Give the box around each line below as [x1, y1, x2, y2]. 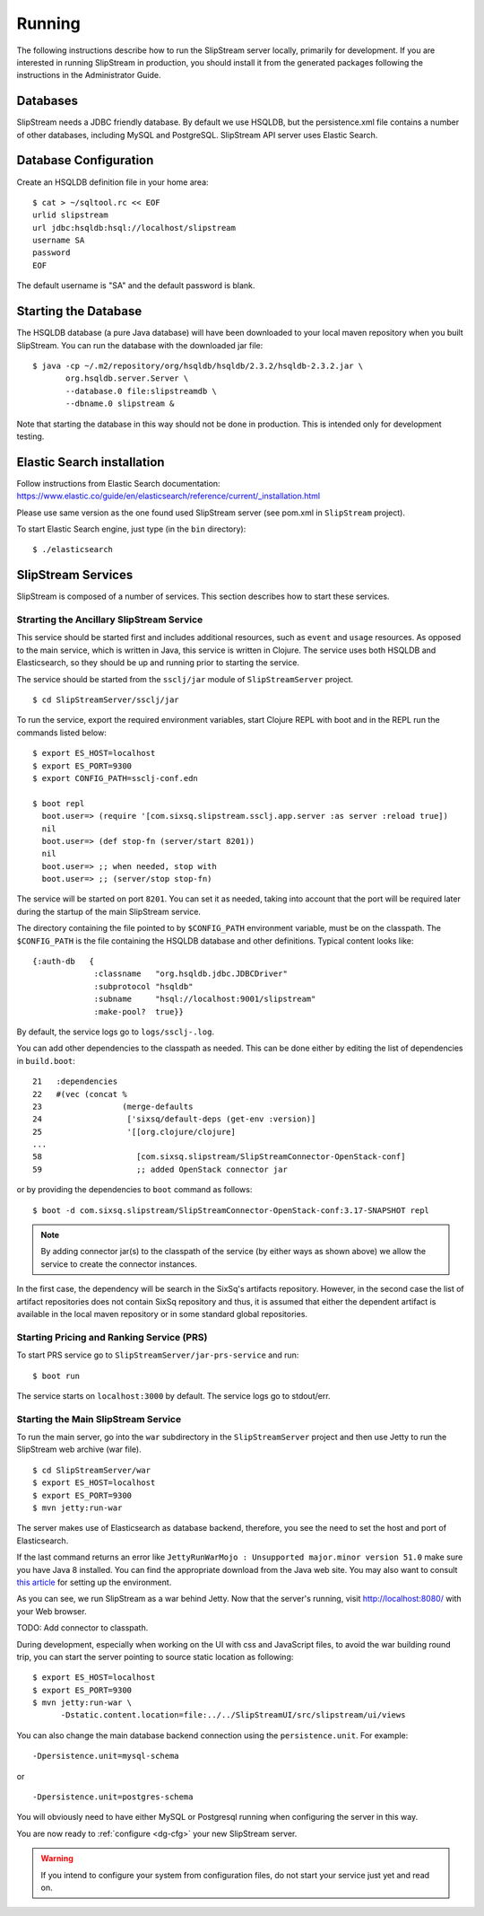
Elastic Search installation [16, 454, 165, 470]
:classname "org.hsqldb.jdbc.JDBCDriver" [93, 969, 289, 979]
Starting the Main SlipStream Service [16, 1412, 182, 1425]
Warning [40, 1853, 73, 1864]
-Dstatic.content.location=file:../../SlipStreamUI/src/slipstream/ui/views [60, 1710, 406, 1720]
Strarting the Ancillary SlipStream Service [16, 613, 203, 626]
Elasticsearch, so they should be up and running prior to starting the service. [16, 657, 300, 668]
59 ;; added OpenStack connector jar [32, 1164, 289, 1174]
